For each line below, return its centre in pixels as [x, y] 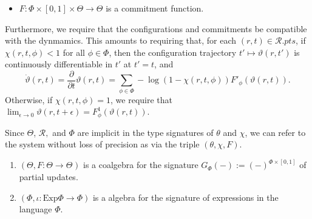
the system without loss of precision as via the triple [102, 144]
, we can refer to [275, 132]
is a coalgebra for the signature [141, 165]
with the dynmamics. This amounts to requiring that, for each [121, 40]
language [36, 209]
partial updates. [49, 177]
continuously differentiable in [59, 64]
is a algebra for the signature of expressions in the [185, 197]
